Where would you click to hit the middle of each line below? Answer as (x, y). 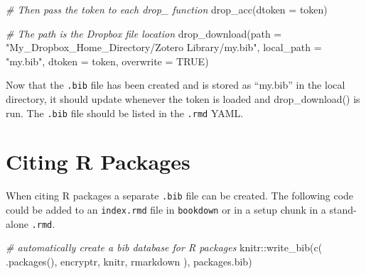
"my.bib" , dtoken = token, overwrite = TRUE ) (107, 61)
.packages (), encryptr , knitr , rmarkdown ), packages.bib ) (129, 261)
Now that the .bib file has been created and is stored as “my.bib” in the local (176, 85)
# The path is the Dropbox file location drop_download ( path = (144, 33)
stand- (343, 210)
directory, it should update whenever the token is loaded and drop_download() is (183, 99)
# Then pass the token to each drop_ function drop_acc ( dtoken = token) (167, 9)
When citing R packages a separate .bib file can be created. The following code (180, 196)
